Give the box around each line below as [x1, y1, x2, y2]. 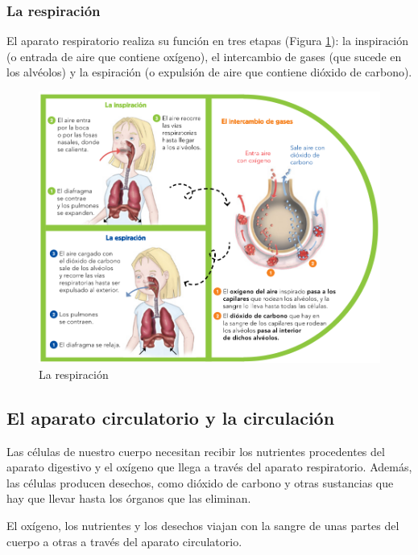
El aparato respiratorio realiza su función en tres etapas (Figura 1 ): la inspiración [6, 32, 408, 49]
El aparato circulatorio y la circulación [6, 405, 335, 430]
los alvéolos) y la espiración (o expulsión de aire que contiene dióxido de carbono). [6, 64, 412, 80]
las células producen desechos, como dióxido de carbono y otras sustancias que [6, 474, 394, 491]
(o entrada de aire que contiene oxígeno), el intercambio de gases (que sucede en [6, 47, 402, 64]
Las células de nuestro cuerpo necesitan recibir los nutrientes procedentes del [6, 442, 385, 459]
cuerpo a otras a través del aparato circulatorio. [6, 532, 242, 549]
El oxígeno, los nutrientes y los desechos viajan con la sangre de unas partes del [6, 516, 399, 533]
